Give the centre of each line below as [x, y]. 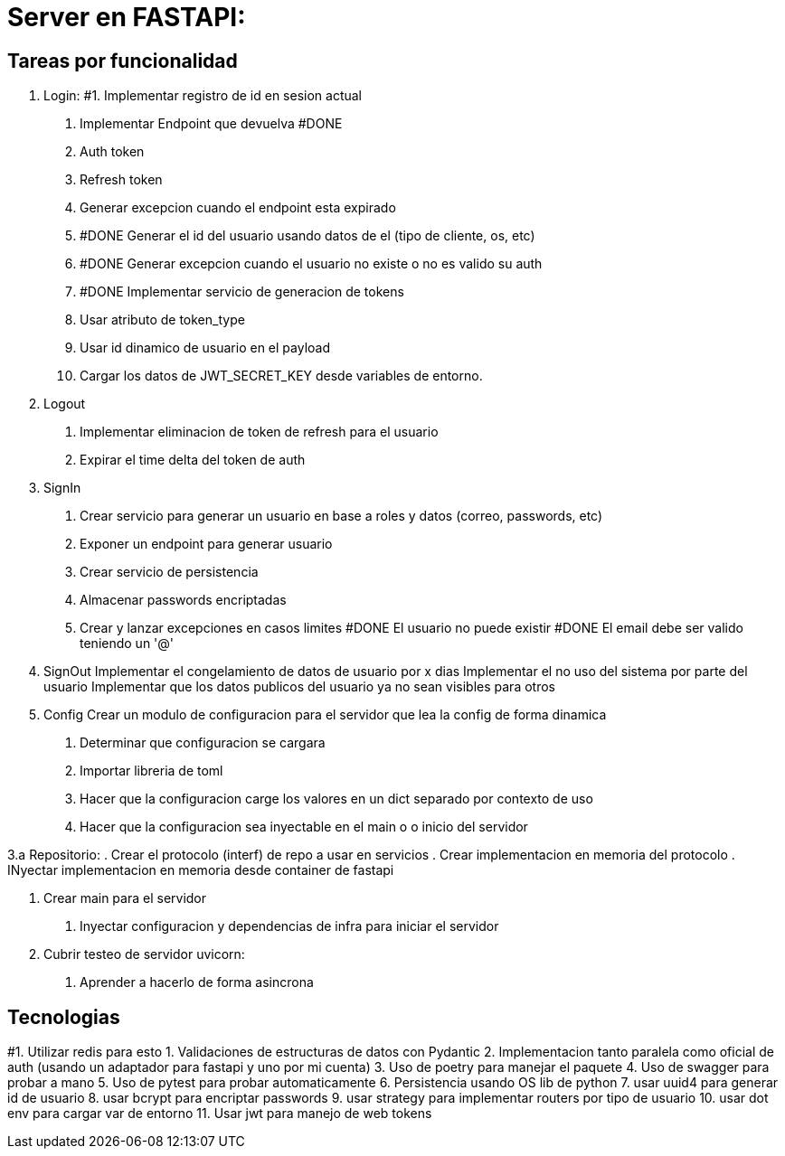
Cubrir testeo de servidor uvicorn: [144, 954]
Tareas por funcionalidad [123, 61]
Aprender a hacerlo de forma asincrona [197, 982]
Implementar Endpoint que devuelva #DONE [211, 124]
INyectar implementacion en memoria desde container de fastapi [201, 870]
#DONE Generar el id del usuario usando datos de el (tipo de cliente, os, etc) [307, 236]
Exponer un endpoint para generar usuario [206, 544]
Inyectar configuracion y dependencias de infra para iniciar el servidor [289, 926]
